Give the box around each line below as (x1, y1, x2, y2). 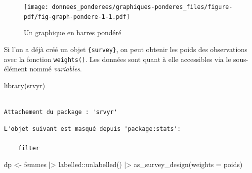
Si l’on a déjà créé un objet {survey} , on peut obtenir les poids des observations (4, 44, 248, 54)
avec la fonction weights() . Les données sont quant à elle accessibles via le (4, 54, 231, 64)
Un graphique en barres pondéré (24, 27, 122, 38)
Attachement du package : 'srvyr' (4, 109, 118, 115)
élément (4, 63, 28, 74)
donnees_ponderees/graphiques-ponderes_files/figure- (52, 3, 233, 10)
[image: (24, 3, 49, 10)
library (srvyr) (4, 80, 45, 90)
